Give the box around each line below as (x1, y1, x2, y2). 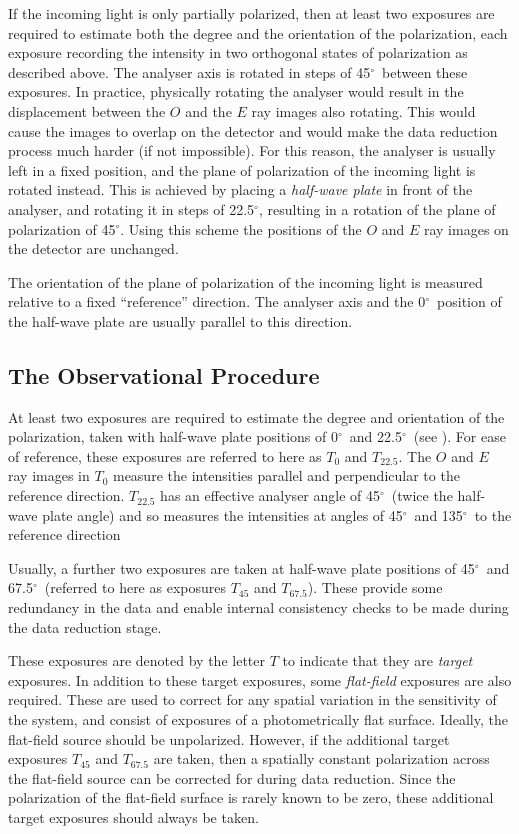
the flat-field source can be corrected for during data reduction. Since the (8, 767, 456, 788)
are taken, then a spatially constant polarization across (153, 748, 490, 769)
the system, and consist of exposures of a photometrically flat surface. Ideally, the (8, 709, 508, 730)
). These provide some (307, 577, 443, 598)
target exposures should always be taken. (8, 806, 259, 827)
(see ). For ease (413, 426, 506, 447)
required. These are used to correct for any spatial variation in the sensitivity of (8, 689, 497, 710)
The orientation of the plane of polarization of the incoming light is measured (8, 271, 483, 292)
